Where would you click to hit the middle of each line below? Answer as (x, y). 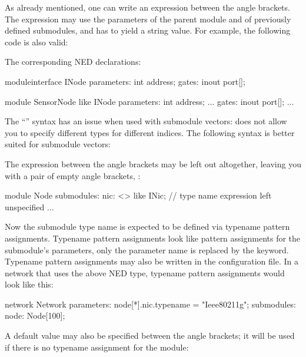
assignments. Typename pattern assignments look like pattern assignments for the (153, 238)
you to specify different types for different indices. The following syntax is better (150, 132)
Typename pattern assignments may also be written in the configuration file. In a (152, 261)
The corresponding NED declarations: (73, 62)
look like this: (29, 284)
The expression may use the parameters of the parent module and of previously (148, 19)
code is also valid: (36, 42)
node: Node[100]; (35, 315)
